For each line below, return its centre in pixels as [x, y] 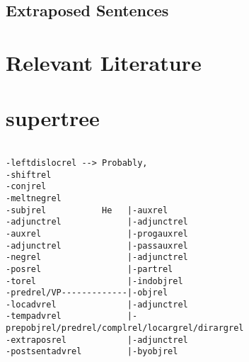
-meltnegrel [34, 198]
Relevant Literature [104, 62]
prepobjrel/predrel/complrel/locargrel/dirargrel [125, 328]
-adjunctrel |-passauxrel [97, 245]
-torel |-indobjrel [94, 281]
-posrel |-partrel [89, 269]
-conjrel [26, 187]
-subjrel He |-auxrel [87, 210]
